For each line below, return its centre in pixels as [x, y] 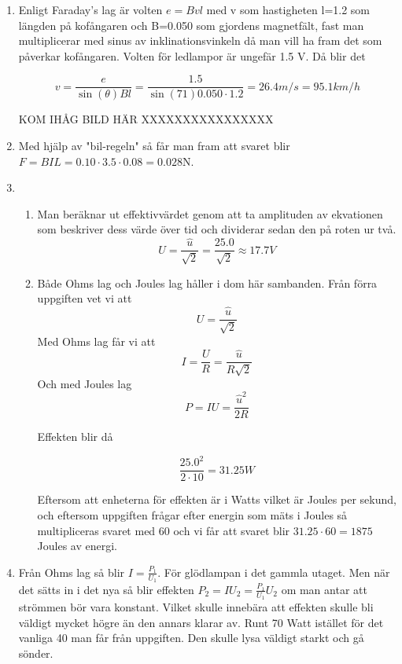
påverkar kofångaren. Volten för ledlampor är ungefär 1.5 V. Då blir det [192, 55]
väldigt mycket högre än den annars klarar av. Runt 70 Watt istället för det [201, 622]
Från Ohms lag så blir [72, 572]
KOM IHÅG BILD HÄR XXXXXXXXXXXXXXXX [146, 119]
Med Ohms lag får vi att [96, 341]
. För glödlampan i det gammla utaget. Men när [274, 572]
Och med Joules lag [85, 383]
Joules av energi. [77, 546]
